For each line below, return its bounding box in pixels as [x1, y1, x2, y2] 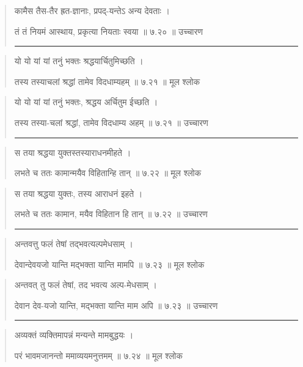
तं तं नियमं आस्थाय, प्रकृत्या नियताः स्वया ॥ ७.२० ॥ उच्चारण [14, 24, 203, 37]
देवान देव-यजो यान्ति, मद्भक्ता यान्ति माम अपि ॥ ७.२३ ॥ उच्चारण [14, 298, 218, 311]
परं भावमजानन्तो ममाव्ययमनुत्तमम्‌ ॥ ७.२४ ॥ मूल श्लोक [14, 349, 183, 361]
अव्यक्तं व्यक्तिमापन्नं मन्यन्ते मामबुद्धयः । [14, 328, 134, 341]
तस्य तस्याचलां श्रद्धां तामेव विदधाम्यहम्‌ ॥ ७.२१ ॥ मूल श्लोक [14, 75, 200, 87]
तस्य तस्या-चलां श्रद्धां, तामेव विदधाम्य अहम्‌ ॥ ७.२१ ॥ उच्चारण [14, 116, 208, 128]
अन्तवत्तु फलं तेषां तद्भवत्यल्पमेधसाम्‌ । [14, 237, 133, 250]
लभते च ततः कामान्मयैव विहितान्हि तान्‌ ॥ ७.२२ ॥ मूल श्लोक [14, 166, 202, 179]
